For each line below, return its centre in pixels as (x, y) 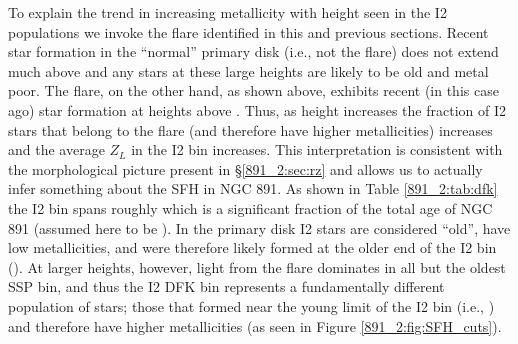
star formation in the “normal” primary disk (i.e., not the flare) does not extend (253, 51)
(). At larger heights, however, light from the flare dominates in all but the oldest (257, 266)
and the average (56, 149)
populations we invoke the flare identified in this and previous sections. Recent (248, 31)
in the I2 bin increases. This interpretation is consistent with (317, 149)
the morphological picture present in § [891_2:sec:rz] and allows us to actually (245, 168)
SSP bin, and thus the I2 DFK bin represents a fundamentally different (226, 286)
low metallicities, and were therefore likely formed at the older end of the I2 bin (252, 247)
